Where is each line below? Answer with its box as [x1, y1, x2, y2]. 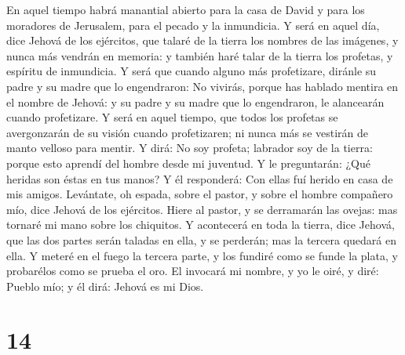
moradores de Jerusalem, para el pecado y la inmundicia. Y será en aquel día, [6, 16, 380, 33]
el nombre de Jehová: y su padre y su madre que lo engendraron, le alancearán [6, 93, 385, 110]
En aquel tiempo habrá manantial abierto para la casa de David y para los [6, 2, 365, 17]
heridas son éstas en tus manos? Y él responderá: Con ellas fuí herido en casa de [6, 170, 393, 187]
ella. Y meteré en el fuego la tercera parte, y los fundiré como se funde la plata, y [6, 247, 398, 263]
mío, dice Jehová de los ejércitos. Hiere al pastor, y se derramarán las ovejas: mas [6, 201, 398, 217]
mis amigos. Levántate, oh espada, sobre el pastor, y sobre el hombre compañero [6, 186, 393, 202]
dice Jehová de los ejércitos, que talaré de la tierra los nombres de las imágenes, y [6, 32, 399, 49]
